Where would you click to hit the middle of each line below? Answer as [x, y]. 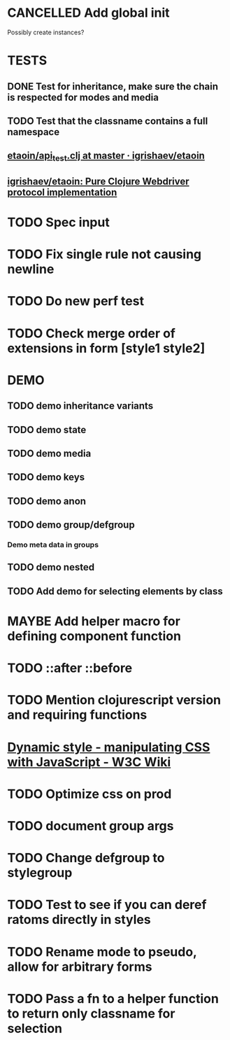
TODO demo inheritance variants [80, 406]
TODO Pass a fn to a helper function [113, 998]
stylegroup [40, 873]
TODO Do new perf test [76, 301]
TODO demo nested [51, 567]
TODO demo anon [46, 501]
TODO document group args [91, 825]
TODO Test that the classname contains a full [108, 121]
